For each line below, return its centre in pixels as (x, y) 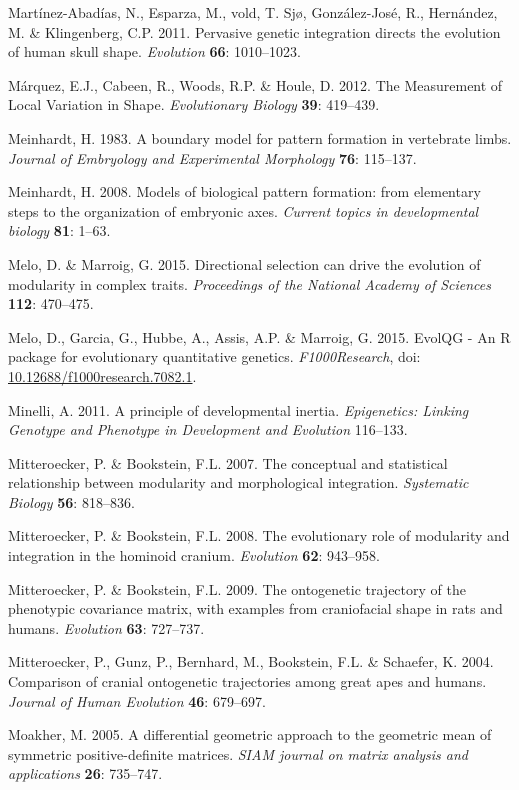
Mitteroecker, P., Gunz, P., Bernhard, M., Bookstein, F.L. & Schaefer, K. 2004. (251, 661)
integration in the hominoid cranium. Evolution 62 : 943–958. (194, 555)
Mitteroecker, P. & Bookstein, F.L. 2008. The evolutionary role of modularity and (259, 535)
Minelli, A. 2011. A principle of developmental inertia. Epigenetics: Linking (238, 409)
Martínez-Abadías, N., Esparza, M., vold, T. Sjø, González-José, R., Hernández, (253, 12)
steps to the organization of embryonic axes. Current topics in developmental (243, 210)
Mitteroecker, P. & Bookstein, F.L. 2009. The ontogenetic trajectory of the (237, 588)
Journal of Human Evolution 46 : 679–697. (137, 700)
